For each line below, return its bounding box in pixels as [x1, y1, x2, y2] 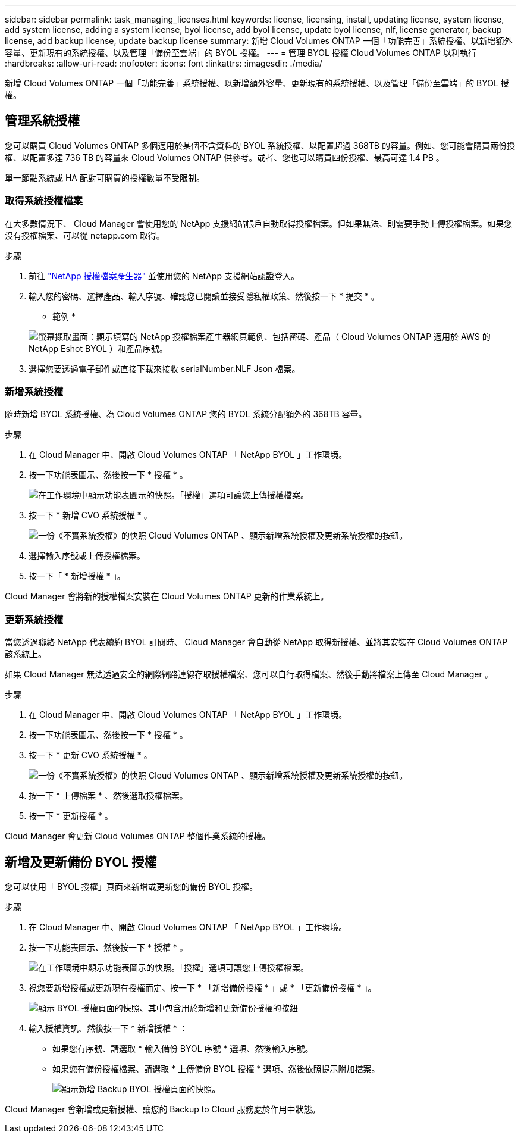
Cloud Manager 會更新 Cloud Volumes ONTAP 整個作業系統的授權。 [5, 831, 271, 842]
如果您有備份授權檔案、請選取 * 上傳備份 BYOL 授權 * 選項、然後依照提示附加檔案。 [52, 1063, 380, 1074]
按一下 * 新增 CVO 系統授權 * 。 [29, 510, 152, 521]
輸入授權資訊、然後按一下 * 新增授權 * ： [29, 1023, 188, 1033]
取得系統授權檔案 [5, 195, 83, 207]
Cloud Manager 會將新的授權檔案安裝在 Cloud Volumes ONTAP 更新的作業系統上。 [5, 591, 329, 602]
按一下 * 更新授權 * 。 [29, 811, 113, 821]
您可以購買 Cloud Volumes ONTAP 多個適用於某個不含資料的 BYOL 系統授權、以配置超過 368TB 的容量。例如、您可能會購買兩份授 [5, 140, 515, 151]
